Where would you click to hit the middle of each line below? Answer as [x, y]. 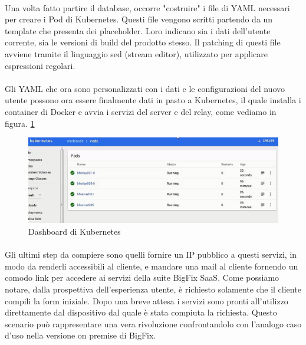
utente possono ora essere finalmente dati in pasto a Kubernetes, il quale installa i [153, 100]
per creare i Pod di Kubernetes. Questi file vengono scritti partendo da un [139, 19]
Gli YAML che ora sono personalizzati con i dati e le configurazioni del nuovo [145, 88]
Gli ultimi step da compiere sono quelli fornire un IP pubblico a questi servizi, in [151, 254]
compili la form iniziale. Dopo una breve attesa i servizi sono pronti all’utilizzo [147, 300]
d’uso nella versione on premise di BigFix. [80, 335]
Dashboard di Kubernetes [75, 231]
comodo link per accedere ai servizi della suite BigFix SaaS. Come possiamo [142, 277]
